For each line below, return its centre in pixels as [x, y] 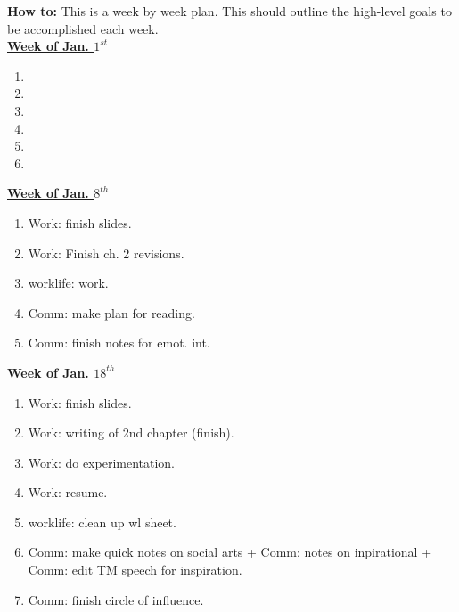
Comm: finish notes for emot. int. [119, 343]
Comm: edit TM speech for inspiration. [135, 570]
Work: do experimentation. [102, 462]
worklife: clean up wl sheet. [102, 522]
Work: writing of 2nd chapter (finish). [131, 432]
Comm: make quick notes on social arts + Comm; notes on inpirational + [230, 552]
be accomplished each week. [83, 28]
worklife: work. [68, 283]
